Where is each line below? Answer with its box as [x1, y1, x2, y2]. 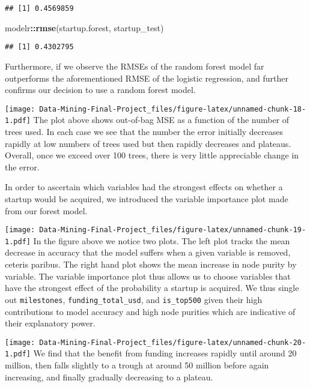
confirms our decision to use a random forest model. [5, 83, 196, 96]
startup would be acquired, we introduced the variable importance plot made [5, 192, 288, 205]
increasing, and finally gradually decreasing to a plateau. [5, 370, 213, 383]
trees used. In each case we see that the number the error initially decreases [5, 125, 283, 137]
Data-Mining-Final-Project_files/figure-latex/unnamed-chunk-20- [39, 338, 306, 347]
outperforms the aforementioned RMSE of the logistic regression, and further [5, 71, 288, 84]
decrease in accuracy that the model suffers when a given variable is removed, [5, 246, 291, 259]
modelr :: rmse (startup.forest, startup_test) [5, 21, 164, 34]
